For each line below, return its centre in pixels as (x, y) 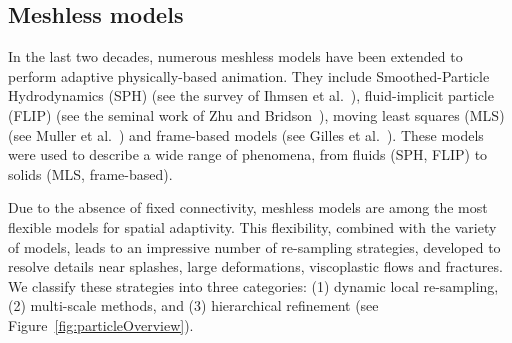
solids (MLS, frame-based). (90, 173)
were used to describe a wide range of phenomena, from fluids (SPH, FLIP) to (248, 154)
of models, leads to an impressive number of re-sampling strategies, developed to (254, 246)
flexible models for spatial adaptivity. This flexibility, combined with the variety (252, 226)
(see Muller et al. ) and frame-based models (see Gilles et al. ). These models (246, 134)
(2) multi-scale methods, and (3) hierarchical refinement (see (193, 305)
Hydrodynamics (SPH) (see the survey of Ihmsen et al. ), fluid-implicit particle (251, 95)
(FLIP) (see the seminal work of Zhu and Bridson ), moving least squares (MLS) (256, 114)
